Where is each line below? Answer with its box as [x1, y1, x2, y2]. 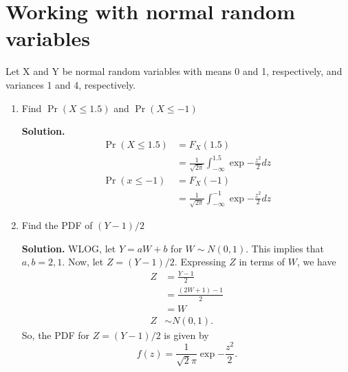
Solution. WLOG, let [21, 241, 116, 255]
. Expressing [174, 254, 226, 269]
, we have [296, 254, 336, 269]
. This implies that [246, 241, 325, 255]
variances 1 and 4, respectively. [6, 77, 136, 91]
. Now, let [62, 254, 104, 269]
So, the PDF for [21, 327, 90, 342]
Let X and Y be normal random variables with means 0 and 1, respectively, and [6, 64, 342, 78]
